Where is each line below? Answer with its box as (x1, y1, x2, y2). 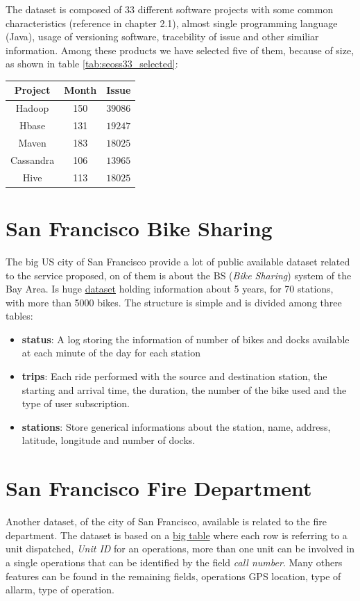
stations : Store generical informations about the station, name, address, (22, 419, 331, 434)
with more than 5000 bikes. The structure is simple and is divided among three (6, 295, 342, 309)
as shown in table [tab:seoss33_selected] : (6, 56, 178, 71)
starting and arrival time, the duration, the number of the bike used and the (22, 382, 347, 397)
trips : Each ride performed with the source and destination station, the (22, 369, 327, 384)
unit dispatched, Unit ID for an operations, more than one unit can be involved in (6, 541, 355, 556)
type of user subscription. (22, 396, 130, 411)
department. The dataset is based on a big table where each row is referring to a (6, 527, 348, 542)
